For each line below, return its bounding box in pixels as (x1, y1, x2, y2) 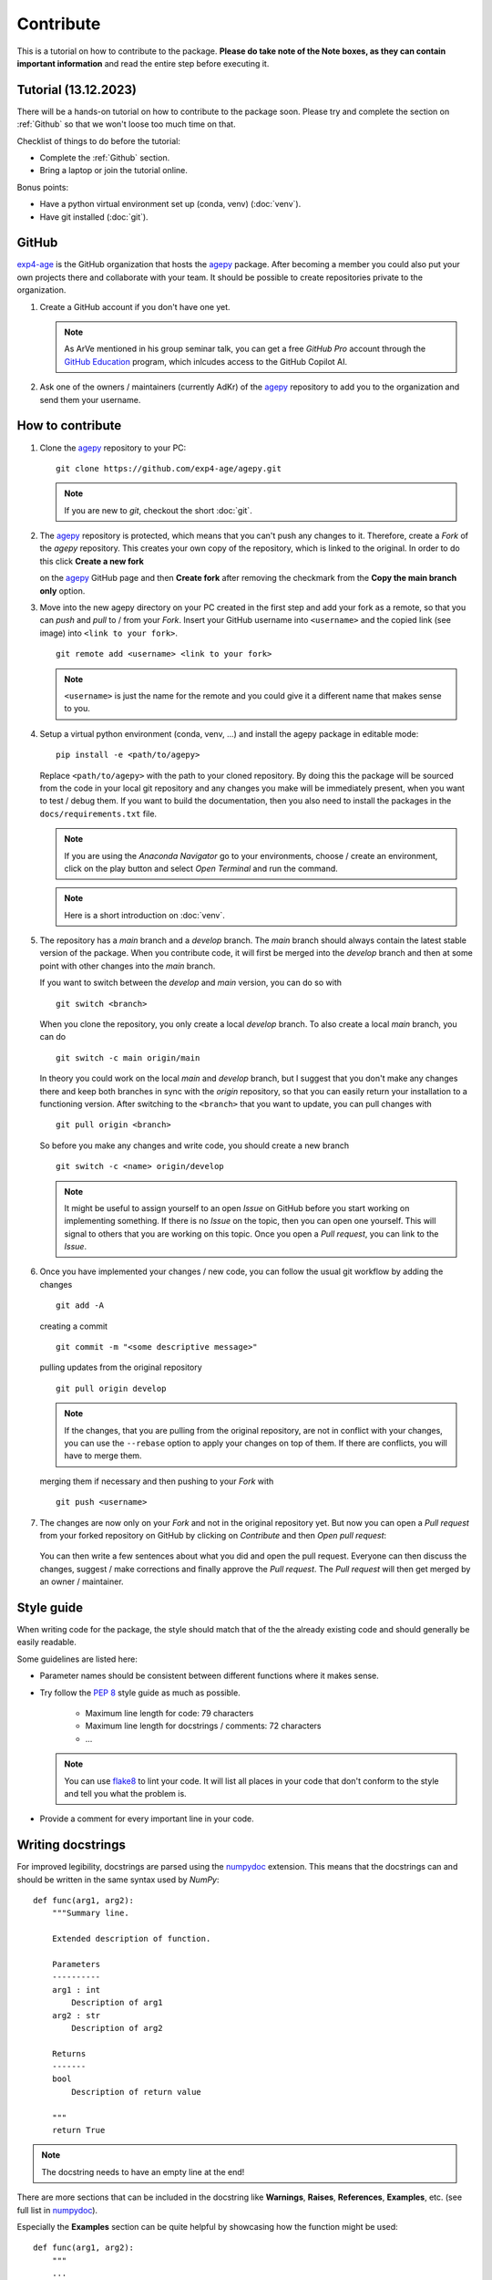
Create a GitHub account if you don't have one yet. (39, 301, 231, 312)
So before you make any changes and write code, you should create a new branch (39, 1140, 350, 1151)
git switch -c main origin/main (56, 1052, 200, 1062)
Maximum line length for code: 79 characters (85, 1707, 254, 1718)
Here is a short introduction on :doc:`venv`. (64, 909, 225, 920)
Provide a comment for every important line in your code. (39, 1813, 254, 1824)
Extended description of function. (51, 1933, 211, 1944)
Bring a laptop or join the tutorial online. (39, 165, 189, 176)
